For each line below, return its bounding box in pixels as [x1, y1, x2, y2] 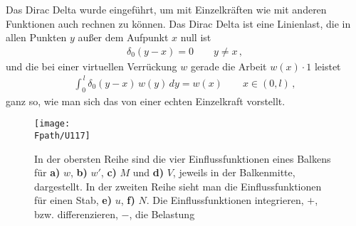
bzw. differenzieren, [34, 207, 118, 222]
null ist [180, 30, 211, 45]
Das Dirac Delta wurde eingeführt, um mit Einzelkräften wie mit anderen [6, 2, 327, 16]
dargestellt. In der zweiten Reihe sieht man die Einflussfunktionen [34, 178, 322, 193]
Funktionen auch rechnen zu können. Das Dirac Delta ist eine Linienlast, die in [6, 16, 351, 31]
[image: [34, 119, 70, 129]
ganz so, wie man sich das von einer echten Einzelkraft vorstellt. [6, 93, 286, 108]
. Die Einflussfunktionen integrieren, [146, 193, 304, 208]
